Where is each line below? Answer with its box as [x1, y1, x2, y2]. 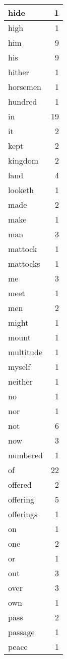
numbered [8, 449, 43, 461]
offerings [8, 508, 38, 520]
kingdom [8, 154, 39, 166]
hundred [8, 96, 37, 107]
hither [8, 66, 29, 78]
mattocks [8, 258, 40, 269]
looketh [8, 184, 34, 196]
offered [8, 479, 32, 490]
